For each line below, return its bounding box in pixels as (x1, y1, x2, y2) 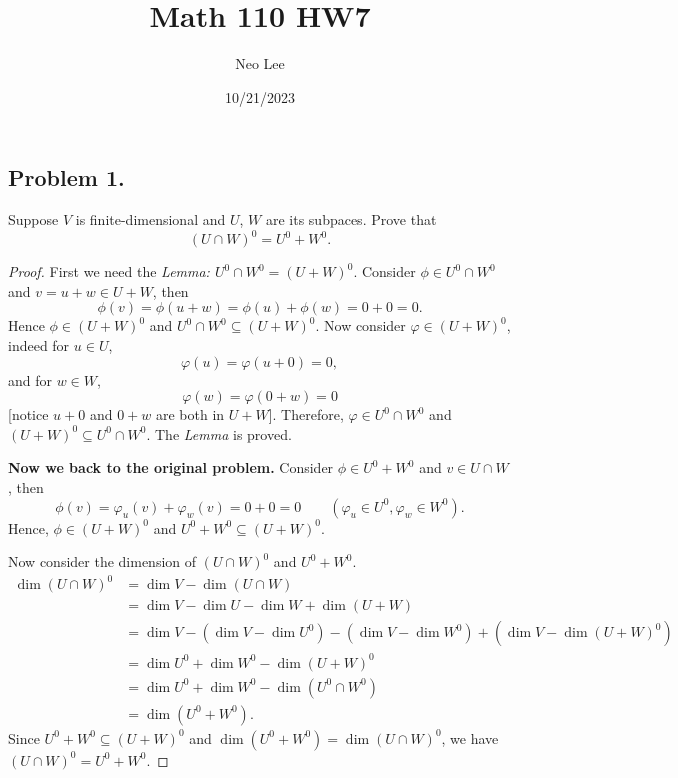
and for (8, 369, 53, 390)
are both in (155, 404, 225, 425)
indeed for (8, 335, 70, 355)
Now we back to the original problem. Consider (8, 457, 334, 478)
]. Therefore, (268, 404, 344, 425)
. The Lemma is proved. (146, 423, 292, 444)
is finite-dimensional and (75, 209, 226, 230)
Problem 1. (8, 162, 125, 193)
